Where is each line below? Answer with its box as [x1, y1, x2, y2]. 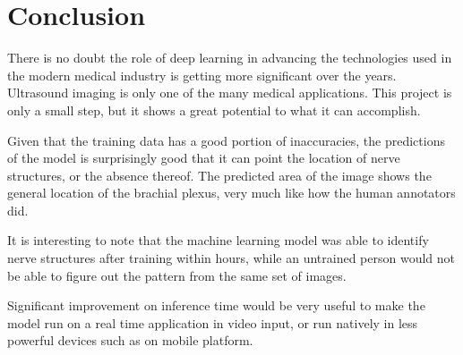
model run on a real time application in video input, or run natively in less [7, 313, 418, 332]
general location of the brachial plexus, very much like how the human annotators [7, 183, 456, 202]
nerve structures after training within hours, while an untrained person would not [7, 249, 456, 267]
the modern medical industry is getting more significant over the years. [7, 65, 397, 84]
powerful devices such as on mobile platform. [7, 331, 253, 350]
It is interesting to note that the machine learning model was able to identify [7, 231, 429, 249]
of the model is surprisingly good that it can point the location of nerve [7, 148, 400, 167]
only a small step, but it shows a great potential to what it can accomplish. [7, 100, 421, 119]
